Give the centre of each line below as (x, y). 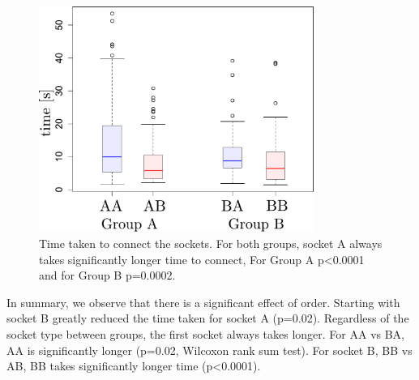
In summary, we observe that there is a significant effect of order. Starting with (203, 302)
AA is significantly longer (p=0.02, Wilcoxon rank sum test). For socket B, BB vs (209, 350)
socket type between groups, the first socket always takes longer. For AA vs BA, (206, 333)
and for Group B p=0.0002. (107, 275)
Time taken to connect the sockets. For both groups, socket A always (211, 243)
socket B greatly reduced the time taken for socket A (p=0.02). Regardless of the (208, 318)
